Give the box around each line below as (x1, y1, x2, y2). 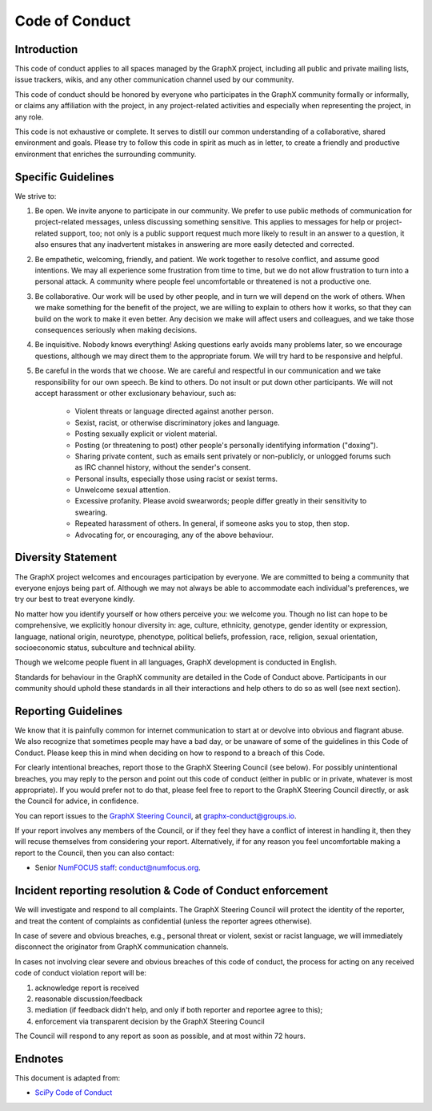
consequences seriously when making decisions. (34, 325, 198, 334)
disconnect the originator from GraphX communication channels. (14, 942, 230, 951)
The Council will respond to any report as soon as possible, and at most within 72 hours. (14, 1031, 306, 1041)
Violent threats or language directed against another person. (74, 406, 274, 416)
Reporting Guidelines (14, 704, 123, 717)
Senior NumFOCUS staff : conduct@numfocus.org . (34, 863, 202, 873)
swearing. (74, 507, 108, 517)
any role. (14, 112, 44, 122)
